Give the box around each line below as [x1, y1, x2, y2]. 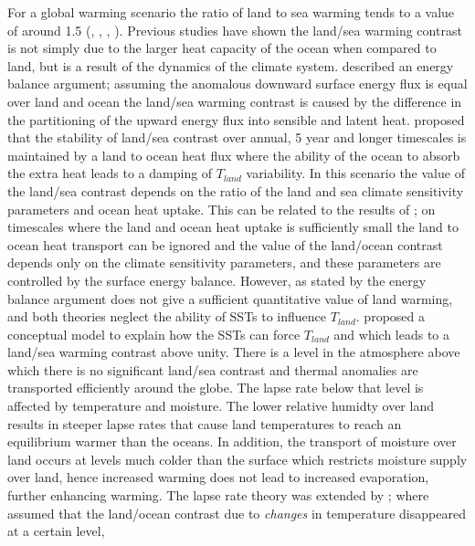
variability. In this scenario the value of [246, 163, 465, 183]
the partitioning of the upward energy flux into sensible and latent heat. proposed [7, 110, 465, 129]
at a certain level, [7, 521, 105, 541]
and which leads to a [333, 324, 450, 343]
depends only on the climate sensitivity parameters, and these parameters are [7, 253, 441, 272]
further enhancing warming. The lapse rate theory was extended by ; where [7, 486, 429, 505]
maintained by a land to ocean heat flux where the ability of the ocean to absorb [7, 145, 460, 164]
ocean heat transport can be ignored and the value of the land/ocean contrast [7, 235, 443, 254]
